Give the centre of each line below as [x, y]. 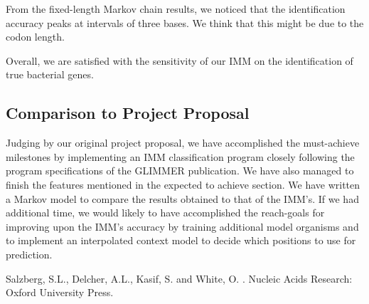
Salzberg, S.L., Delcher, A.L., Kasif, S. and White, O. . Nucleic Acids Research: [179, 278]
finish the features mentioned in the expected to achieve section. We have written [183, 184]
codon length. [35, 37]
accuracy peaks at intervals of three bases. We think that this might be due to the [185, 22]
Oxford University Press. [60, 292]
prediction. [29, 254]
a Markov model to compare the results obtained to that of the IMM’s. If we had [182, 198]
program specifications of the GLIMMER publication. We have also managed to [180, 171]
